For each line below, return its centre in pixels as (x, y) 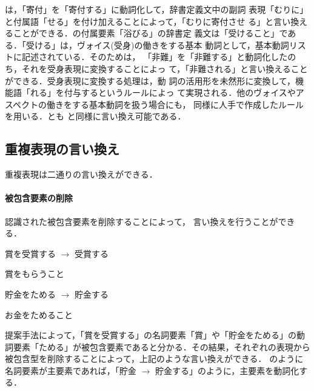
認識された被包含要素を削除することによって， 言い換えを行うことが (142, 221)
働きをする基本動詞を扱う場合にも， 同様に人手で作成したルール (175, 104)
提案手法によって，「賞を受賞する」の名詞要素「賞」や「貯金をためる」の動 (155, 335)
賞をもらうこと (35, 274)
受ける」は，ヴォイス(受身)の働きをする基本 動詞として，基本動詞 (157, 45)
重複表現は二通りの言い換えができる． (81, 174)
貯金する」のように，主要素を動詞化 (227, 370)
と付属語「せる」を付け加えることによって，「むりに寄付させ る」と (139, 21)
